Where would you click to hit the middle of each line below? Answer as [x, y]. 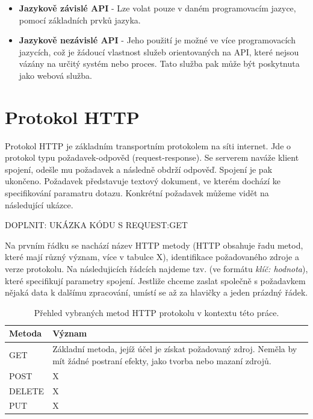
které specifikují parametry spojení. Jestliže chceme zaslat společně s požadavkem [155, 280]
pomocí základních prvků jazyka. [80, 20]
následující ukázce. [39, 204]
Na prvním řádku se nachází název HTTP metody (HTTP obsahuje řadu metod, [154, 245]
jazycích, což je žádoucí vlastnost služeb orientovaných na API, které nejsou [159, 51]
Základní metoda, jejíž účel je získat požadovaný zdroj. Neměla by [175, 349]
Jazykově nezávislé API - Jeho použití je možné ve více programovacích [157, 40]
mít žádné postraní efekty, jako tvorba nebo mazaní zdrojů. [162, 360]
